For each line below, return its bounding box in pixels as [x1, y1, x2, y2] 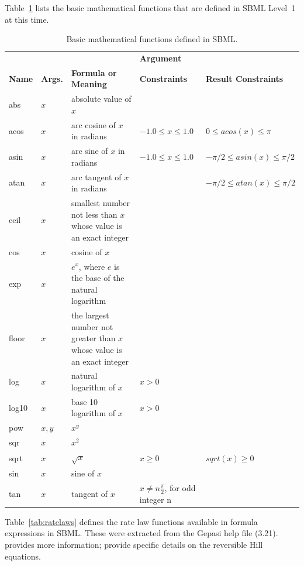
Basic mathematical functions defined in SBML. [66, 33, 238, 45]
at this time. [5, 13, 49, 25]
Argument [139, 52, 182, 64]
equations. [5, 550, 41, 562]
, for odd [164, 481, 196, 493]
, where [78, 260, 105, 272]
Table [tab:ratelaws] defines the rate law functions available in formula [5, 515, 258, 527]
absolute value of [71, 92, 132, 105]
